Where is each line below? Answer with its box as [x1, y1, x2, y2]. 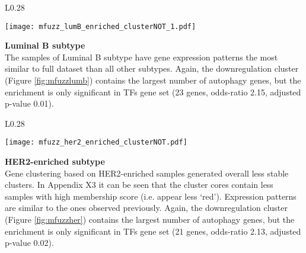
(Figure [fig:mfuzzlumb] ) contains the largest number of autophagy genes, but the [5, 74, 301, 87]
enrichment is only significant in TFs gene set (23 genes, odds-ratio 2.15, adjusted [5, 85, 301, 98]
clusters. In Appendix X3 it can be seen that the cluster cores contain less [5, 178, 273, 191]
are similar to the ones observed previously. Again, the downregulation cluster [5, 201, 288, 214]
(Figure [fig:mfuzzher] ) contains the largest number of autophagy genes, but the [5, 213, 295, 226]
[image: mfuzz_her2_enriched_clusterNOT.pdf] [5, 138, 187, 147]
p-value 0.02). [5, 236, 54, 249]
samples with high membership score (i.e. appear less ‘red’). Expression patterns [5, 190, 297, 202]
